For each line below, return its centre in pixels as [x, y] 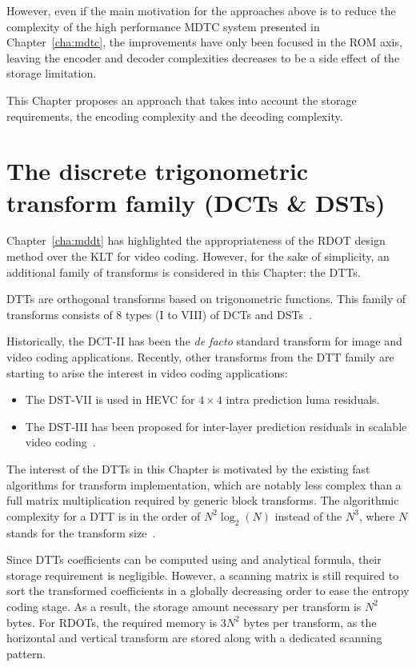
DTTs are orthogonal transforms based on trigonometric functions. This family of [206, 299]
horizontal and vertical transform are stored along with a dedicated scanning [194, 638]
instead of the [308, 515]
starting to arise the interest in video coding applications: [147, 372]
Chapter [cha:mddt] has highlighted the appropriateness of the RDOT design [196, 240]
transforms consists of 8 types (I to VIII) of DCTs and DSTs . [159, 314]
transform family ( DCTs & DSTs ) [196, 202]
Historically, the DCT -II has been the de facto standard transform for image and [204, 341]
